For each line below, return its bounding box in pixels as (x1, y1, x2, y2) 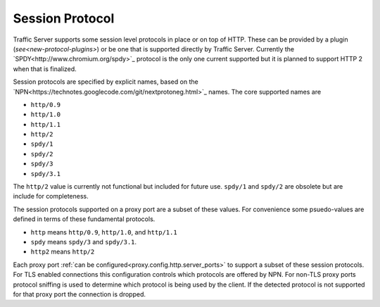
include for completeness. (13, 192, 89, 201)
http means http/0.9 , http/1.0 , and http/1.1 (30, 227, 177, 236)
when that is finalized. (13, 64, 77, 73)
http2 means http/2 (30, 247, 95, 256)
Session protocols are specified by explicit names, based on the (13, 77, 198, 86)
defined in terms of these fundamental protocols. (13, 215, 156, 223)
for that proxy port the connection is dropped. (13, 289, 146, 299)
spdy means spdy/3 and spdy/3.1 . (30, 237, 137, 246)
